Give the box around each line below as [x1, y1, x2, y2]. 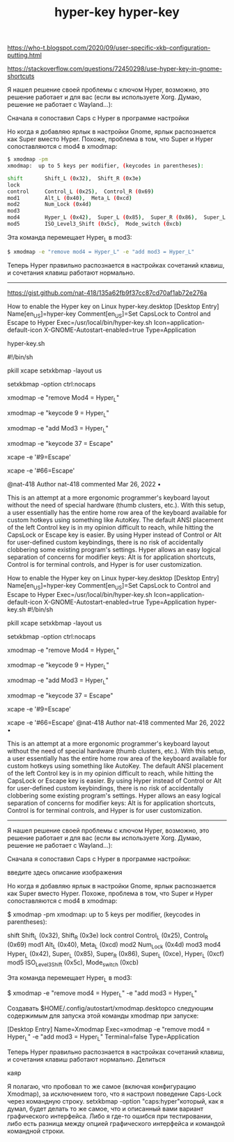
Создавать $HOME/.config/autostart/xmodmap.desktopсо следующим [7, 1004, 214, 1012]
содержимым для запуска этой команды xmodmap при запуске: [7, 1011, 199, 1020]
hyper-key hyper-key [54, 4, 180, 20]
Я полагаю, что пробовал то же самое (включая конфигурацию [7, 1082, 196, 1090]
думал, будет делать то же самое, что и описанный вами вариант [7, 1104, 204, 1113]
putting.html [7, 51, 42, 59]
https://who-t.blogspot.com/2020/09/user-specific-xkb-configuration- [7, 43, 211, 52]
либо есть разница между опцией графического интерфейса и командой [7, 1119, 225, 1127]
